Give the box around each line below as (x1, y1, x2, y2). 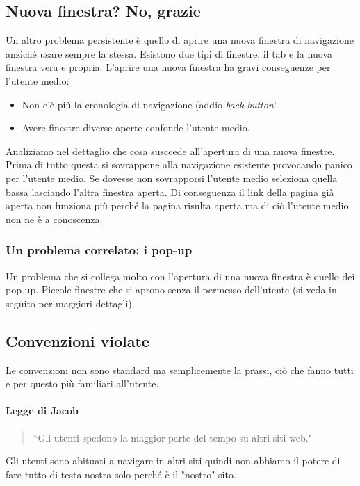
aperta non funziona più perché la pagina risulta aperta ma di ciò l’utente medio (6, 198, 349, 213)
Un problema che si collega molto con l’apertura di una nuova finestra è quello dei (6, 268, 355, 283)
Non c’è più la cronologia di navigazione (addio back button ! (22, 97, 277, 111)
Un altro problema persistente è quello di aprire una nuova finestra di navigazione (6, 33, 354, 47)
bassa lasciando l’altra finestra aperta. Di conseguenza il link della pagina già (6, 184, 334, 199)
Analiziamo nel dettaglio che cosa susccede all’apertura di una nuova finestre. (6, 143, 335, 158)
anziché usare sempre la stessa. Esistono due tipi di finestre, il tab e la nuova (6, 46, 332, 60)
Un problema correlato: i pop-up (6, 241, 193, 259)
